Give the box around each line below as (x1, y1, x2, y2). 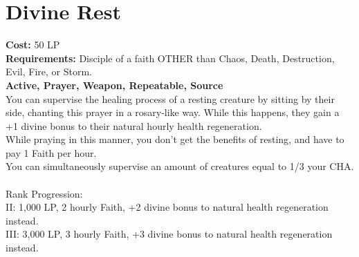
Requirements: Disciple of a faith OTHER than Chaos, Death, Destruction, (6, 50, 335, 65)
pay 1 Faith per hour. (6, 145, 97, 160)
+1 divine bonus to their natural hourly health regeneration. (6, 118, 262, 133)
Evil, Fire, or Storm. (6, 64, 92, 79)
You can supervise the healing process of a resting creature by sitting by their (6, 91, 335, 106)
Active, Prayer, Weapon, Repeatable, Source (6, 77, 223, 92)
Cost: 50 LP (6, 37, 60, 52)
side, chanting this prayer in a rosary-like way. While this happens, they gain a (6, 105, 340, 120)
